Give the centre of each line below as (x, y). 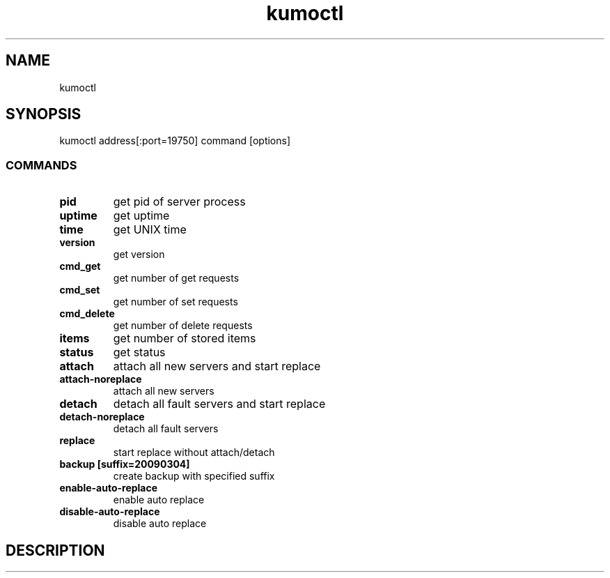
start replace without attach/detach (194, 452)
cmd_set (80, 290)
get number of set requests (175, 302)
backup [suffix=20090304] (125, 464)
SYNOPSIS (44, 114)
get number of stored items (185, 339)
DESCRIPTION (55, 550)
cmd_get (80, 266)
